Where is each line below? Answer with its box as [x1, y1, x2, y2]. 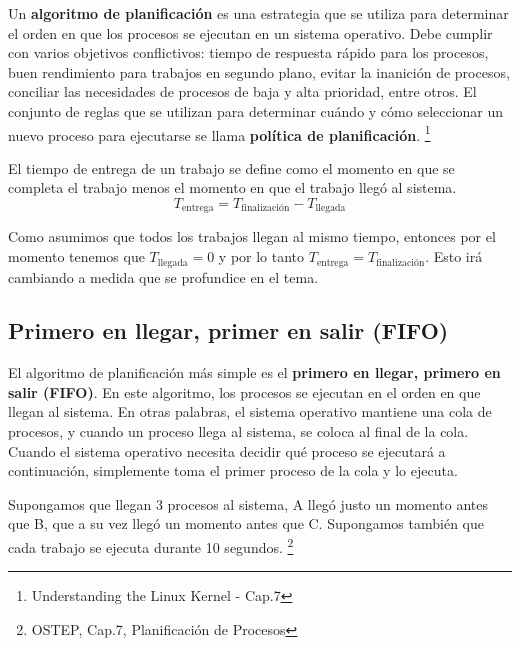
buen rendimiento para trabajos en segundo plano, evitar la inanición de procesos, [8, 61, 510, 82]
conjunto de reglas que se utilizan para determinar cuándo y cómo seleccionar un [8, 100, 504, 121]
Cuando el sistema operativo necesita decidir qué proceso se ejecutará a [8, 440, 446, 461]
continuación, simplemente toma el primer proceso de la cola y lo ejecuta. [8, 460, 458, 481]
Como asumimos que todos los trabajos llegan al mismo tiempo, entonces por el [8, 226, 496, 247]
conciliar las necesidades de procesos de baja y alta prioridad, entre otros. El [8, 81, 477, 102]
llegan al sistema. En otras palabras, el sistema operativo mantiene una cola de [8, 401, 492, 422]
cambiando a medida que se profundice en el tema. [8, 266, 319, 287]
